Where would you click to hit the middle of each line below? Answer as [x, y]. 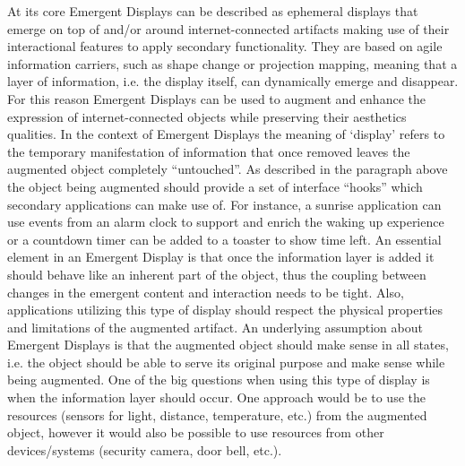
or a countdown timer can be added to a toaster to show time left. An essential [224, 239]
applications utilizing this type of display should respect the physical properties [225, 310]
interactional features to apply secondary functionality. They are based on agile [225, 46]
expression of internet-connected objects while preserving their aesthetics [207, 116]
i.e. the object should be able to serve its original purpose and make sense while [226, 362]
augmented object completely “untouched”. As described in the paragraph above [228, 169]
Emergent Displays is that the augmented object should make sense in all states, [228, 345]
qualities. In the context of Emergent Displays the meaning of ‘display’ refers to [226, 134]
